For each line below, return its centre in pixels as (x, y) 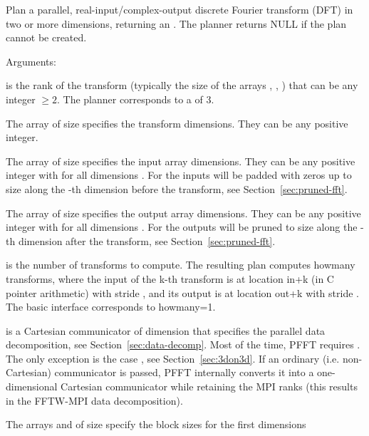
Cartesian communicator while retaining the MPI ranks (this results (209, 386)
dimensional (32, 386)
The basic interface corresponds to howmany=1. (111, 307)
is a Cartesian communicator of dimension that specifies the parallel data (166, 330)
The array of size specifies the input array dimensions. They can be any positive (181, 161)
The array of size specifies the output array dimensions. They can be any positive (183, 213)
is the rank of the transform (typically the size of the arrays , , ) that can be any (182, 85)
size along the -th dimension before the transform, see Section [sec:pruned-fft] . (177, 188)
